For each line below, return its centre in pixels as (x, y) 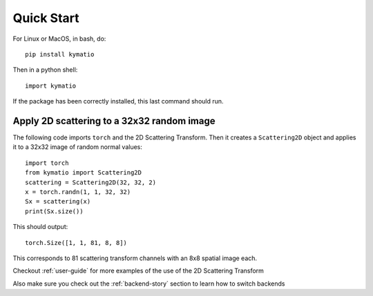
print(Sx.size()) (54, 211)
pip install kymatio (60, 54)
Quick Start (46, 18)
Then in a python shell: (45, 70)
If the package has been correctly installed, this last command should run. (118, 101)
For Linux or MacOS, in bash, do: (59, 39)
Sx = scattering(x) (58, 201)
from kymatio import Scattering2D (83, 173)
